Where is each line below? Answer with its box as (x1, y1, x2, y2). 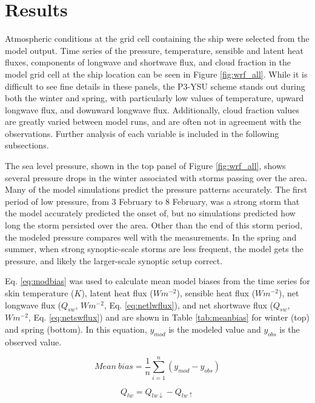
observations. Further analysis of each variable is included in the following (5, 127, 279, 139)
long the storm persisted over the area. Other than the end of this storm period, (5, 219, 303, 231)
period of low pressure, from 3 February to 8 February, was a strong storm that (5, 195, 300, 207)
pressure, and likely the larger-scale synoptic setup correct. (5, 254, 223, 267)
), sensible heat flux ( (176, 287, 256, 299)
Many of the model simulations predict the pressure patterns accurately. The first (5, 183, 308, 196)
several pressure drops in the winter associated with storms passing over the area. (5, 171, 308, 184)
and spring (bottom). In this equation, (5, 322, 147, 335)
